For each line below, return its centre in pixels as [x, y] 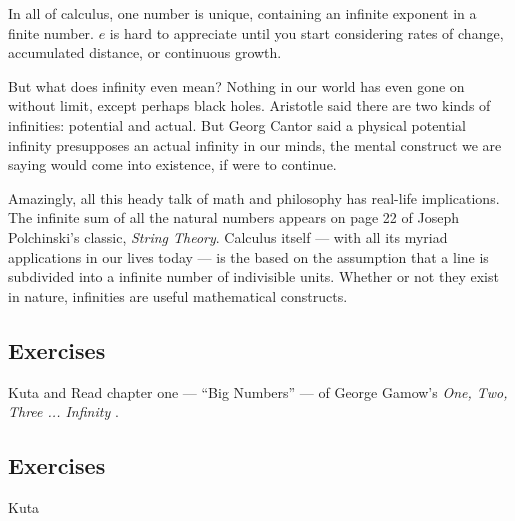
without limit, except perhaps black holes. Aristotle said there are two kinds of [249, 105]
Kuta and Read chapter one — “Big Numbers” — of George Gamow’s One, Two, [258, 391]
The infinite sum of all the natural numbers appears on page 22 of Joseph [233, 217]
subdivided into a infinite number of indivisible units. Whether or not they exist [253, 276]
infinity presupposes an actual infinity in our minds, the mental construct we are [255, 144]
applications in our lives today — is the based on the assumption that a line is [248, 256]
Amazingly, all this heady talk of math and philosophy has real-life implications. [254, 197]
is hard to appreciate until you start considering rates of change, [306, 32]
